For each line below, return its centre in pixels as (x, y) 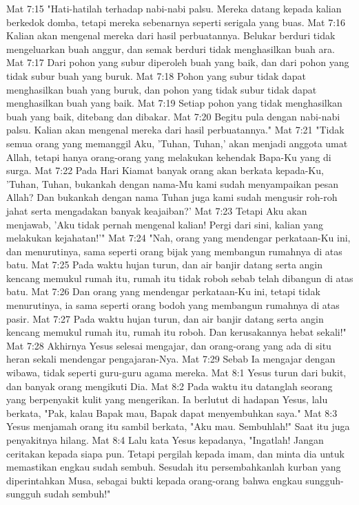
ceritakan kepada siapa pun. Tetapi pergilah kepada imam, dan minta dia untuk (175, 453)
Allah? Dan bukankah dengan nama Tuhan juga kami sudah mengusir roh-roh (172, 197)
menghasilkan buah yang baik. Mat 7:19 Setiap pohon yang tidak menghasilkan (174, 103)
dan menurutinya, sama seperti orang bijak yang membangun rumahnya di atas (174, 251)
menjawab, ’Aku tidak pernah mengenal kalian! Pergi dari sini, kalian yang (165, 224)
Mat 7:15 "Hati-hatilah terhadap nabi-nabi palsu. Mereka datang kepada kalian (174, 8)
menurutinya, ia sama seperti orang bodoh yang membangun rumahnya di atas (173, 305)
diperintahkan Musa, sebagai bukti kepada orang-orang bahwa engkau (154, 480)
